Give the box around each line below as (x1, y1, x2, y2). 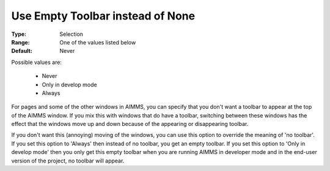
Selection (59, 30, 84, 38)
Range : (11, 38, 30, 46)
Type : (11, 30, 27, 38)
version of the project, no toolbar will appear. (11, 157, 125, 164)
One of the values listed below (59, 38, 136, 46)
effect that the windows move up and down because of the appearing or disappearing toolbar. (11, 120, 249, 128)
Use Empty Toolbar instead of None (11, 9, 196, 23)
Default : (11, 47, 33, 55)
